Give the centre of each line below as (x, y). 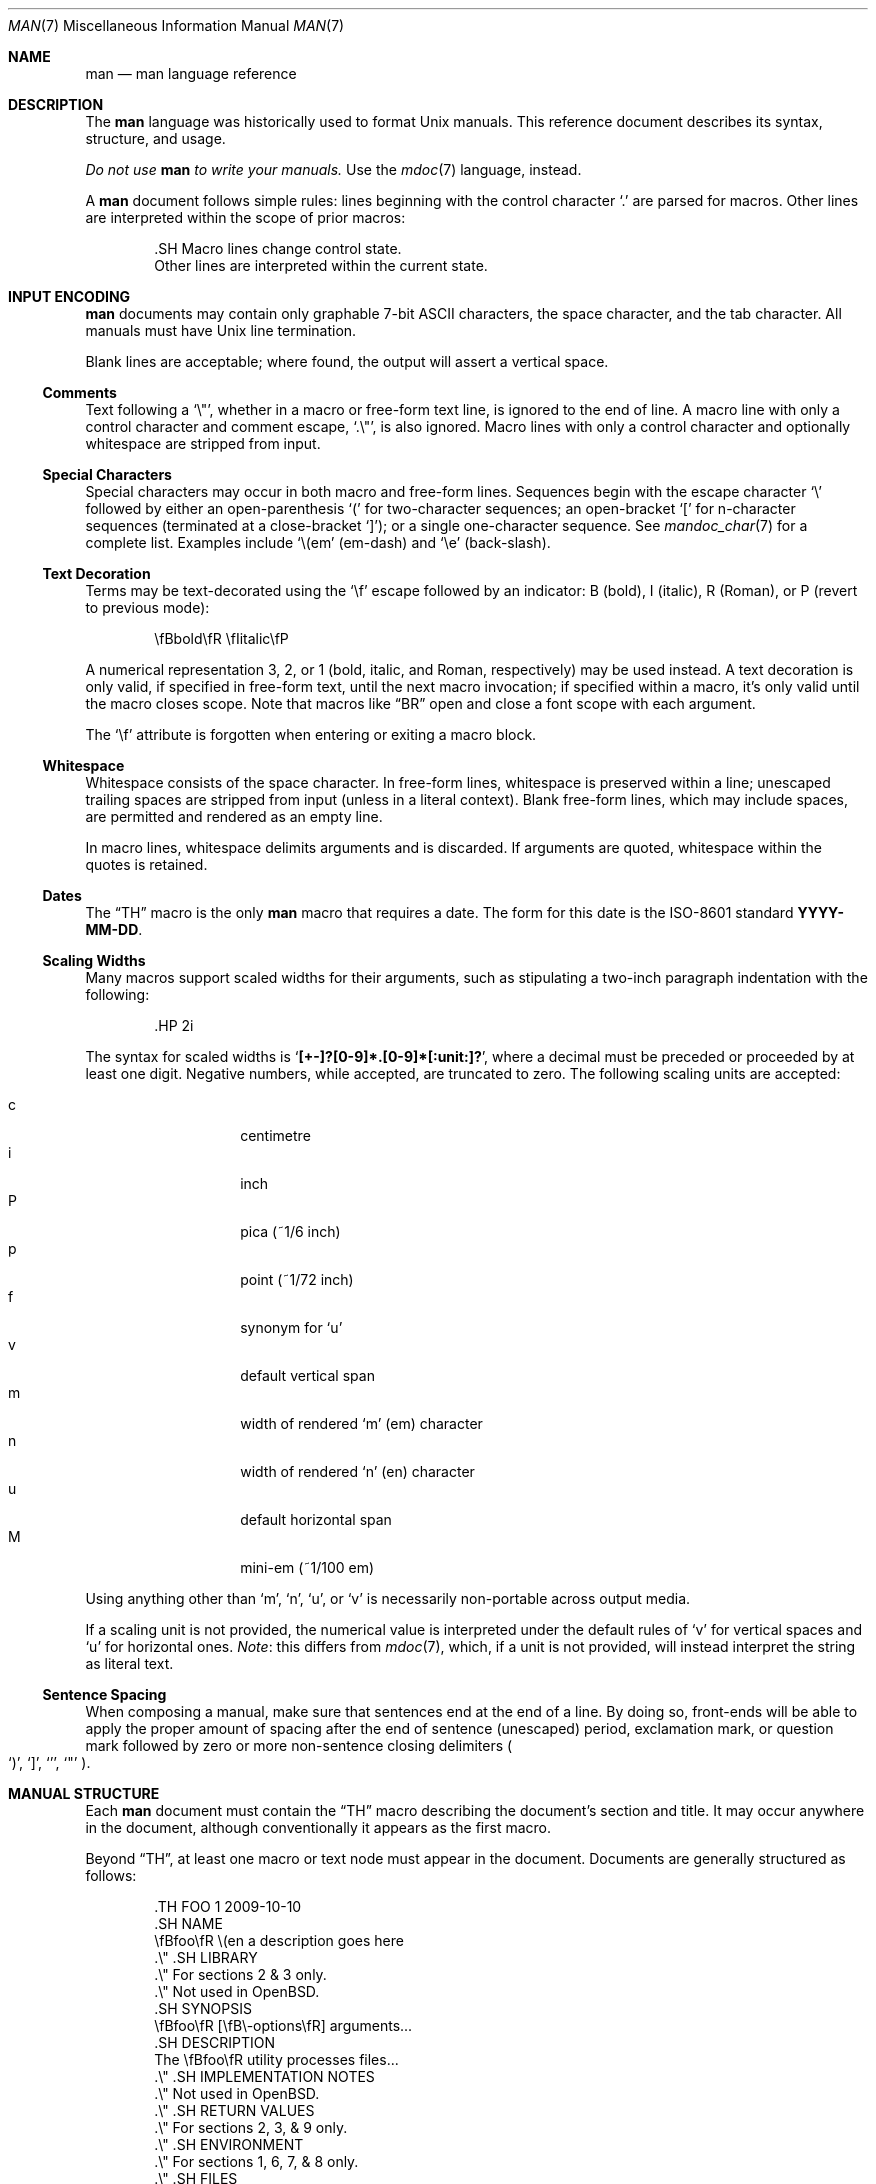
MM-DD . (114, 929)
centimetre (275, 1135)
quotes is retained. (146, 864)
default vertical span (307, 1375)
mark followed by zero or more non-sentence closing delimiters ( (299, 1745)
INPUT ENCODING (69, 296)
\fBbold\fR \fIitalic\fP (221, 638)
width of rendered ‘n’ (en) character (357, 1471)
